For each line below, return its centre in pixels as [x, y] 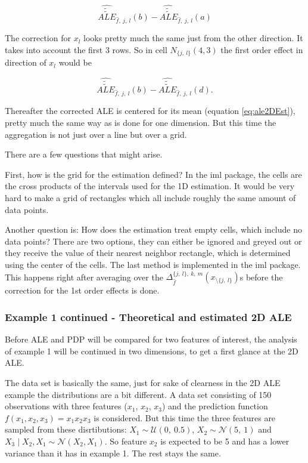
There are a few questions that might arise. [84, 154]
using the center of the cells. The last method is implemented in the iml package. [153, 264]
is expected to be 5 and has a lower [225, 441]
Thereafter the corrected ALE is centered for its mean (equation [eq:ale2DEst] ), [150, 111]
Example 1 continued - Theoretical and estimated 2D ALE [148, 317]
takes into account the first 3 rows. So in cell [86, 50]
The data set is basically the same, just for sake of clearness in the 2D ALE [143, 382]
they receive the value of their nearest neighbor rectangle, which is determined [148, 253]
